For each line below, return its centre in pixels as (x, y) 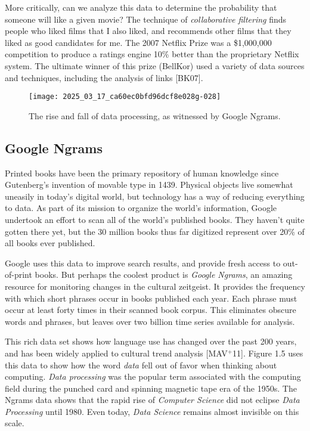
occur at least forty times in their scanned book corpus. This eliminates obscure (151, 310)
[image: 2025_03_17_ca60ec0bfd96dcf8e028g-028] (125, 97)
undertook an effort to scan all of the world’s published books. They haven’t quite (155, 219)
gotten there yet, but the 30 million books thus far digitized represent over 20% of (155, 231)
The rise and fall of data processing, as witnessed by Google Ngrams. (155, 115)
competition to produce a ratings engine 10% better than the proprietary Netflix (152, 54)
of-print (18, 275)
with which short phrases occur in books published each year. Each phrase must (151, 298)
